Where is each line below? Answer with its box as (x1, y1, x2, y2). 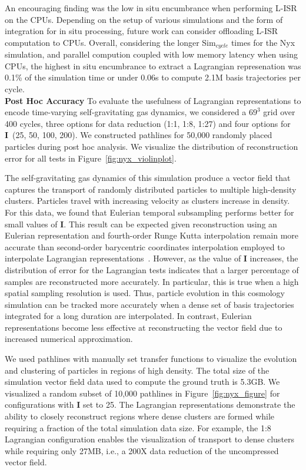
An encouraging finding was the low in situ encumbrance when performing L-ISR (5, 2, 297, 14)
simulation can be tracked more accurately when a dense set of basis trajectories (5, 298, 294, 310)
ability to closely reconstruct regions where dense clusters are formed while (5, 410, 275, 422)
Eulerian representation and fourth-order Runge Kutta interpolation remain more (5, 229, 299, 241)
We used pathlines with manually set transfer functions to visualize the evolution (5, 352, 297, 365)
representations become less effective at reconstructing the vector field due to (5, 321, 282, 333)
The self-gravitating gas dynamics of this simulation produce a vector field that (5, 172, 291, 184)
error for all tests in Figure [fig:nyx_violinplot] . (5, 152, 177, 164)
